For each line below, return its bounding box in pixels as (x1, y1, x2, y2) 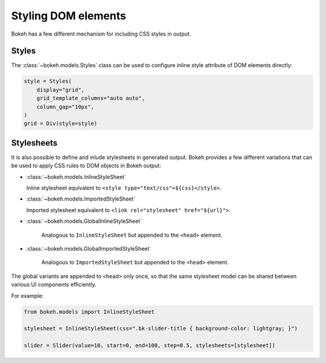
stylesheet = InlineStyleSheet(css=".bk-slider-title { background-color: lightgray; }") (24, 325, 298, 332)
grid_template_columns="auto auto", (36, 95, 145, 102)
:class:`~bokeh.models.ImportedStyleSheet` (26, 195, 136, 202)
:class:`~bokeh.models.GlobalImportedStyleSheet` (26, 245, 152, 252)
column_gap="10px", (36, 103, 95, 110)
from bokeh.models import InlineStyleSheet (24, 308, 155, 315)
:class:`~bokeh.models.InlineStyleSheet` (26, 173, 127, 181)
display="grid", (36, 86, 85, 93)
